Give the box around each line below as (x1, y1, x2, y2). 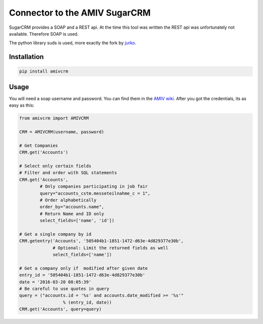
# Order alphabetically (39, 197, 97, 203)
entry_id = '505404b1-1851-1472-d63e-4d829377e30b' (19, 272, 146, 278)
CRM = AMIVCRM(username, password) (19, 129, 104, 134)
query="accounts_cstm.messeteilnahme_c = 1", (39, 191, 150, 196)
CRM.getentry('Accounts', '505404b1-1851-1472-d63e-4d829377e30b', (19, 238, 184, 244)
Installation (9, 53, 44, 61)
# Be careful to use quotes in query (19, 286, 110, 291)
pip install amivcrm (19, 69, 68, 74)
